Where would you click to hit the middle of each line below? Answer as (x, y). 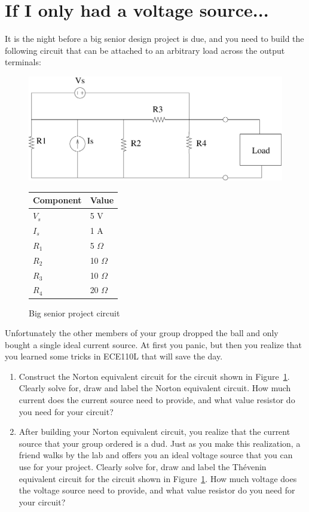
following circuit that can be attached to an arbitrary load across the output (145, 50)
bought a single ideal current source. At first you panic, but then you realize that (154, 344)
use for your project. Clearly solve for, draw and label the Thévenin (143, 467)
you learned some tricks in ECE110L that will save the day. (114, 356)
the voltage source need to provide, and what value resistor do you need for (157, 490)
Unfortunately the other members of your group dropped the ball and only (142, 333)
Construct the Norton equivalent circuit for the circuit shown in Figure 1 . (154, 376)
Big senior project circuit (74, 313)
